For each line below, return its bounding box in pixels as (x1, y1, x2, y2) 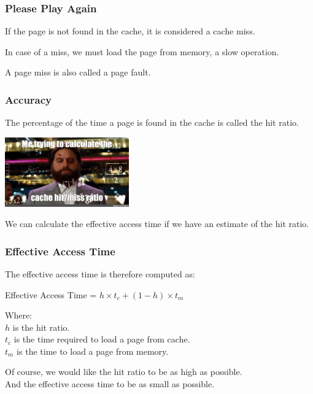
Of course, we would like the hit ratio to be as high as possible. (5, 365, 242, 378)
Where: (5, 309, 32, 322)
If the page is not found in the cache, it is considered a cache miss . (5, 25, 255, 37)
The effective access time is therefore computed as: (5, 267, 195, 280)
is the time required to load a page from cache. (14, 333, 190, 346)
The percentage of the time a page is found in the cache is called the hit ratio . (5, 116, 299, 129)
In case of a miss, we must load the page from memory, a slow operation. (5, 45, 279, 58)
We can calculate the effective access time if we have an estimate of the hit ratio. (5, 217, 309, 230)
